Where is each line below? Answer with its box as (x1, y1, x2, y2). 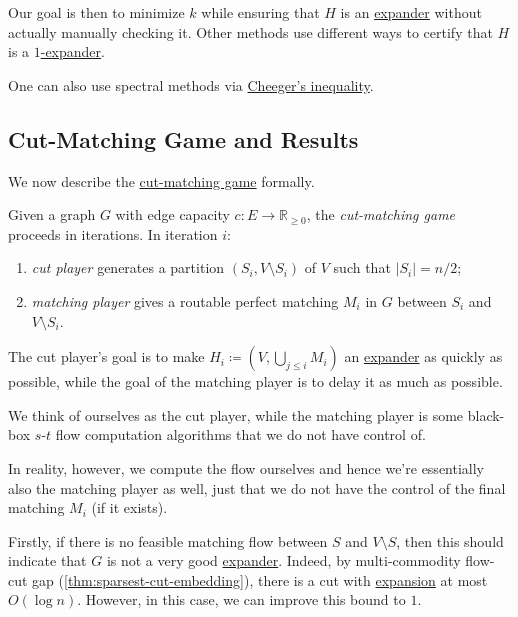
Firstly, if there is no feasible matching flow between (8, 530, 328, 551)
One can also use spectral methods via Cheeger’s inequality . (8, 74, 374, 95)
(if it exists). (91, 497, 168, 518)
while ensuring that (201, 2, 320, 22)
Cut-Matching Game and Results (8, 123, 359, 154)
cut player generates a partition (31, 257, 225, 278)
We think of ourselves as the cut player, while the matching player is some (8, 404, 464, 425)
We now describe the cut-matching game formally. (8, 170, 315, 191)
